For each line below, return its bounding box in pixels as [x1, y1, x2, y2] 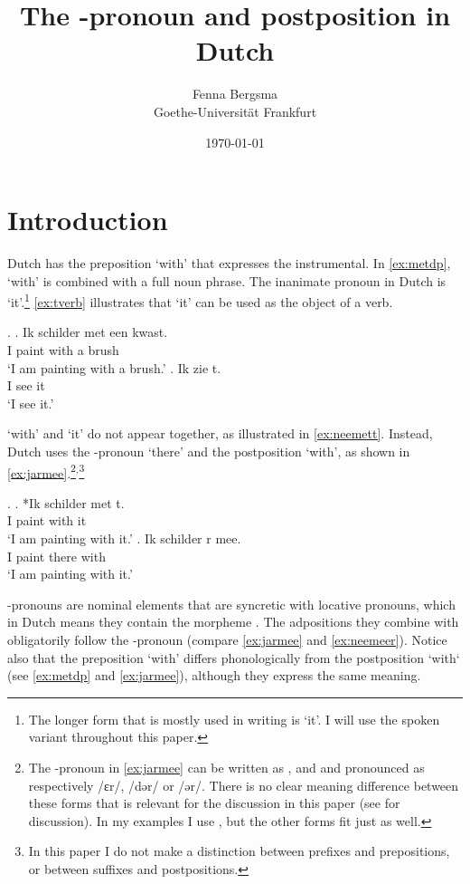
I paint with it [7, 511, 87, 530]
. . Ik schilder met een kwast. [7, 322, 168, 341]
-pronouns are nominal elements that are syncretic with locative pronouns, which [7, 594, 456, 613]
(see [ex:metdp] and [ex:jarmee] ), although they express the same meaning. [7, 666, 421, 685]
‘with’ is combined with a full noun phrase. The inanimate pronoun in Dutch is [7, 271, 446, 290]
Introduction [7, 201, 168, 238]
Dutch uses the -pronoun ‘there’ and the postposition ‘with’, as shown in [7, 442, 410, 461]
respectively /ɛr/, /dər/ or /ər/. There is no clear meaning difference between [28, 775, 459, 794]
